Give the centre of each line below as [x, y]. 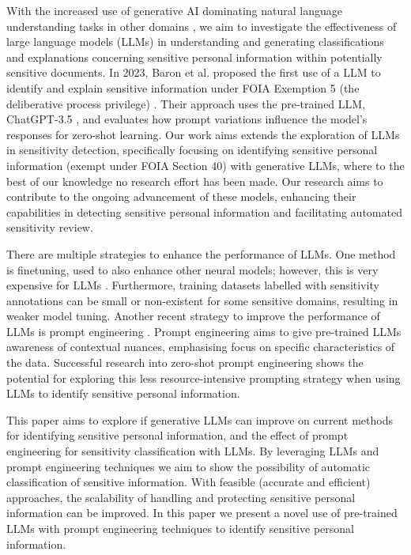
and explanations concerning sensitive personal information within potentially [194, 57]
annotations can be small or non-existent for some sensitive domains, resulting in [202, 300]
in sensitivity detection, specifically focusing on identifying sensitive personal [192, 150]
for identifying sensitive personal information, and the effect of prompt [177, 435]
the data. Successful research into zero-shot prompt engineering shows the [185, 362]
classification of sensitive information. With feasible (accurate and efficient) [189, 482]
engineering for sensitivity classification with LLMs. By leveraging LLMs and [193, 451]
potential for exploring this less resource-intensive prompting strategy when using [204, 378]
